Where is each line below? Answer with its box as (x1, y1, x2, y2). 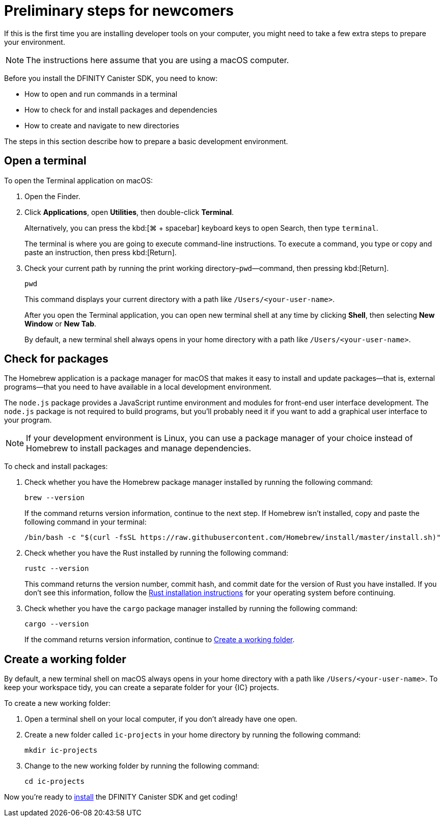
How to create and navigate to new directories (24, 121, 179, 130)
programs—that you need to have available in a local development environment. (4, 382, 272, 392)
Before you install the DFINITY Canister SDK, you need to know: (4, 73, 218, 83)
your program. (4, 416, 52, 425)
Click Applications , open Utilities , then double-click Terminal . (24, 207, 234, 216)
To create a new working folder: (4, 699, 110, 708)
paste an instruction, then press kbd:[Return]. (24, 248, 177, 257)
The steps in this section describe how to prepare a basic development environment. (4, 136, 288, 146)
